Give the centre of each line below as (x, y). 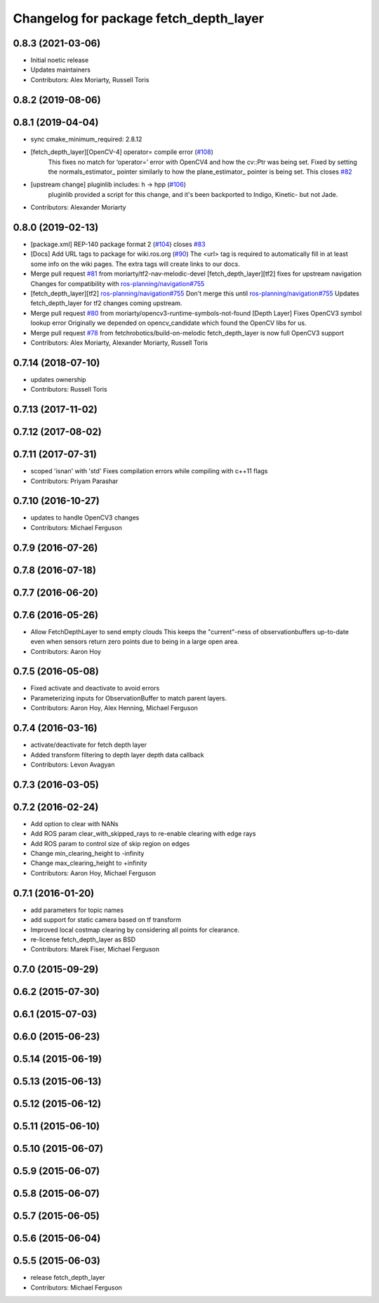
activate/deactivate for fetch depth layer (89, 745)
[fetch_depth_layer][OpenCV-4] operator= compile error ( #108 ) (122, 152)
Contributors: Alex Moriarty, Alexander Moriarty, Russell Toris (119, 342)
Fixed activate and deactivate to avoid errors (95, 688)
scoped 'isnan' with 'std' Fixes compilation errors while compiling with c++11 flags (149, 471)
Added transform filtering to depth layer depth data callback (117, 755)
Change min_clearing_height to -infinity (87, 854)
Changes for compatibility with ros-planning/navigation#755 (118, 283)
